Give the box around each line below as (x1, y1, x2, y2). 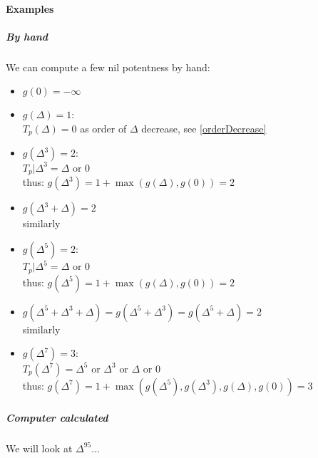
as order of (80, 120, 127, 135)
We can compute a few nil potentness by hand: (6, 59, 210, 74)
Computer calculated (6, 410, 108, 425)
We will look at (6, 440, 73, 455)
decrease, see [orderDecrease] (141, 120, 267, 135)
